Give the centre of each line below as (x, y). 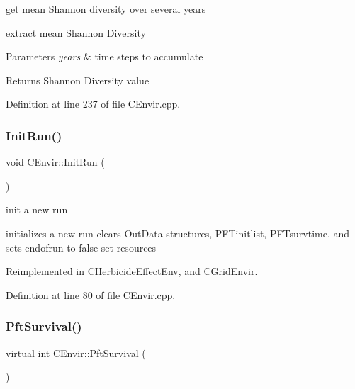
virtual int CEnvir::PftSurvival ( (76, 353)
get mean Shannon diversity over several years (106, 9)
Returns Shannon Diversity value (78, 80)
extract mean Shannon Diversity (76, 32)
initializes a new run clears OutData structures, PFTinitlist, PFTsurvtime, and (178, 233)
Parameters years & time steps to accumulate (105, 56)
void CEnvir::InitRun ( (55, 162)
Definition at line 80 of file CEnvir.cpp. (91, 294)
